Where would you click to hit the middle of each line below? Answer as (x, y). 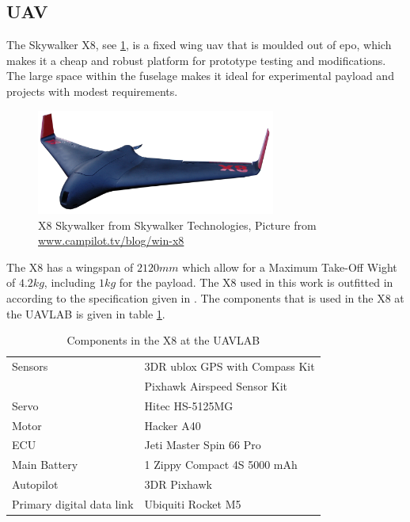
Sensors (30, 366)
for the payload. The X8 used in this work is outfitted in (256, 282)
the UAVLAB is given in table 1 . (86, 313)
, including (70, 282)
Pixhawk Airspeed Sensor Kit (216, 385)
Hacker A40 (173, 425)
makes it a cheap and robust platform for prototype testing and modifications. (196, 60)
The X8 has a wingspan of (70, 267)
